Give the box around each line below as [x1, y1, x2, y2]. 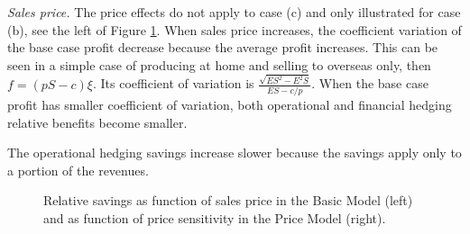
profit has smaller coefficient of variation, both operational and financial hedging [7, 95, 452, 114]
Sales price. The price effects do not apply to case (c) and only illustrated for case [7, 3, 461, 21]
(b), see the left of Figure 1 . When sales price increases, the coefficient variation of [7, 20, 462, 39]
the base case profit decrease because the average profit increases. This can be [7, 38, 438, 57]
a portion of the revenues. [7, 160, 149, 179]
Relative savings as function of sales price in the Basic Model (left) [43, 191, 413, 210]
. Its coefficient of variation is [92, 74, 254, 93]
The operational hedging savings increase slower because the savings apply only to [7, 143, 462, 162]
